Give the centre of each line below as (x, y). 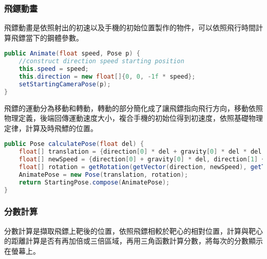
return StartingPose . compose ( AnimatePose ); (94, 182)
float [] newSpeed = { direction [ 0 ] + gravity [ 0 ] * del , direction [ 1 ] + (142, 160)
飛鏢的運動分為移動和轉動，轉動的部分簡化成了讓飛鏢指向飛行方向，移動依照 (133, 108)
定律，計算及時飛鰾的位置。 (51, 128)
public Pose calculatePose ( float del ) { (74, 144)
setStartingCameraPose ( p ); (65, 84)
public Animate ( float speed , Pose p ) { (72, 54)
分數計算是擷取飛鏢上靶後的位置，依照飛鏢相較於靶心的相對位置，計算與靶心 (133, 230)
